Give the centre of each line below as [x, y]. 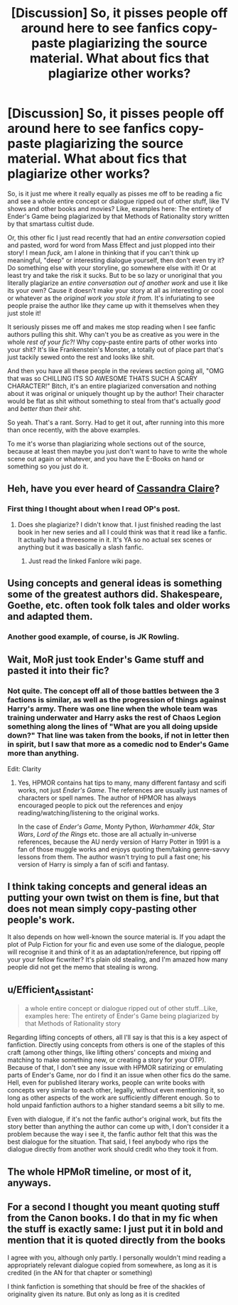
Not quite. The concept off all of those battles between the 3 [113, 691]
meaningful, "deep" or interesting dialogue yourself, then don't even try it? [116, 260]
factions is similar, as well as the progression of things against [117, 700]
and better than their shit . [44, 408]
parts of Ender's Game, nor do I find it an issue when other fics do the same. [119, 1075]
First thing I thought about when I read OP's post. [94, 509]
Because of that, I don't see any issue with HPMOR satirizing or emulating [115, 1068]
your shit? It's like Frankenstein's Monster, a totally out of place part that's [115, 349]
